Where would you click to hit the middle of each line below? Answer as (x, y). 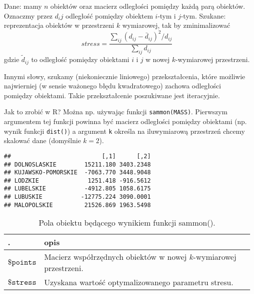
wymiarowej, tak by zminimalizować (176, 25)
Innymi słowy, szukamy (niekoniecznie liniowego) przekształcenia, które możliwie (125, 76)
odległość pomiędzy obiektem (109, 15)
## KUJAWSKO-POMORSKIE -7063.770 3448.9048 (77, 173)
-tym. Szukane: (203, 15)
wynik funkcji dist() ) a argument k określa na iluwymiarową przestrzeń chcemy (125, 131)
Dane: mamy (23, 6)
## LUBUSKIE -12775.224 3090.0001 (77, 197)
